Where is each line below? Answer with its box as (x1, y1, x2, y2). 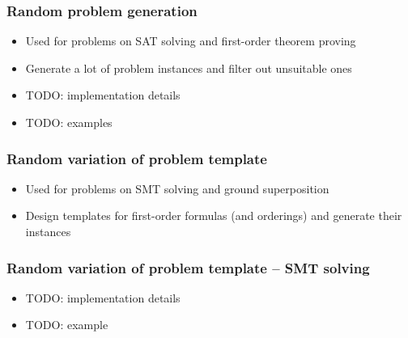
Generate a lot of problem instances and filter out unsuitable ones (25, 59, 352, 76)
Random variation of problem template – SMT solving (6, 257, 370, 277)
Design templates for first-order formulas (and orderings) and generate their (25, 207, 402, 224)
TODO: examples (25, 114, 113, 130)
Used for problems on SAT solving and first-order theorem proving (25, 32, 356, 49)
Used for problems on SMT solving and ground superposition (25, 180, 329, 196)
